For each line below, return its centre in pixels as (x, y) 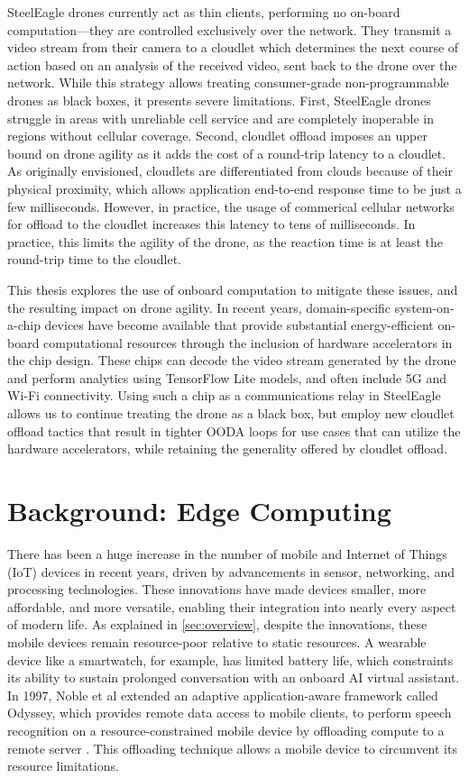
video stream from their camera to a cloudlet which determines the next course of (233, 47)
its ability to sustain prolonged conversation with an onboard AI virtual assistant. (234, 677)
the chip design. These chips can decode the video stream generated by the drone (232, 360)
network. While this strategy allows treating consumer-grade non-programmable (228, 82)
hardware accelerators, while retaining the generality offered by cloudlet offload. (228, 448)
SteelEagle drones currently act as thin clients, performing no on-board (204, 12)
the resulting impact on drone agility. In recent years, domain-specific (199, 307)
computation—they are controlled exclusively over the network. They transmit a (230, 29)
